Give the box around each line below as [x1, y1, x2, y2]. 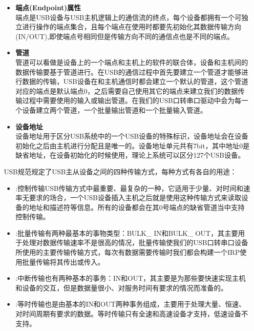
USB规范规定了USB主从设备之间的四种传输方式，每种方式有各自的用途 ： [4, 166, 237, 176]
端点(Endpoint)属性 [15, 2, 81, 12]
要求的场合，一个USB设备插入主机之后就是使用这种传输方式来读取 [29, 192, 241, 203]
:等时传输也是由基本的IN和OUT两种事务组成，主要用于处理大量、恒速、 [15, 299, 246, 309]
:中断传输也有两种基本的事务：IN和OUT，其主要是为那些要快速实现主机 [15, 273, 246, 283]
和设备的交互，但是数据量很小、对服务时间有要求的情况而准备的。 [15, 282, 228, 292]
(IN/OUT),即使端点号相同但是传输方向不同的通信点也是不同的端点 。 [15, 31, 234, 41]
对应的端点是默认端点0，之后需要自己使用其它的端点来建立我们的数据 [15, 85, 238, 96]
